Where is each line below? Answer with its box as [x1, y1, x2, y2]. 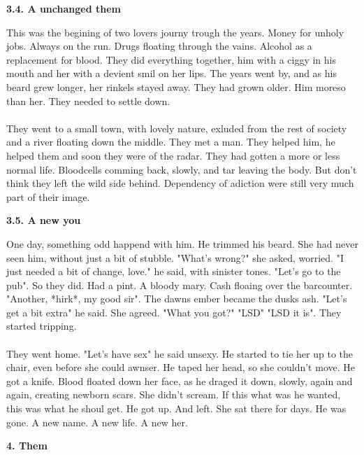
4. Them [6, 438, 48, 453]
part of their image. [6, 189, 90, 204]
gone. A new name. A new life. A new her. [6, 414, 188, 429]
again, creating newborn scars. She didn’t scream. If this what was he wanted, [6, 387, 341, 402]
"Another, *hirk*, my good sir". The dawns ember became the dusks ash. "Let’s [6, 291, 347, 306]
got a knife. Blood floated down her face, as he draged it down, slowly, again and [6, 373, 353, 388]
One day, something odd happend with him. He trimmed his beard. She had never [6, 236, 358, 251]
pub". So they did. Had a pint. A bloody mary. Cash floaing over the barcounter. [6, 277, 353, 292]
